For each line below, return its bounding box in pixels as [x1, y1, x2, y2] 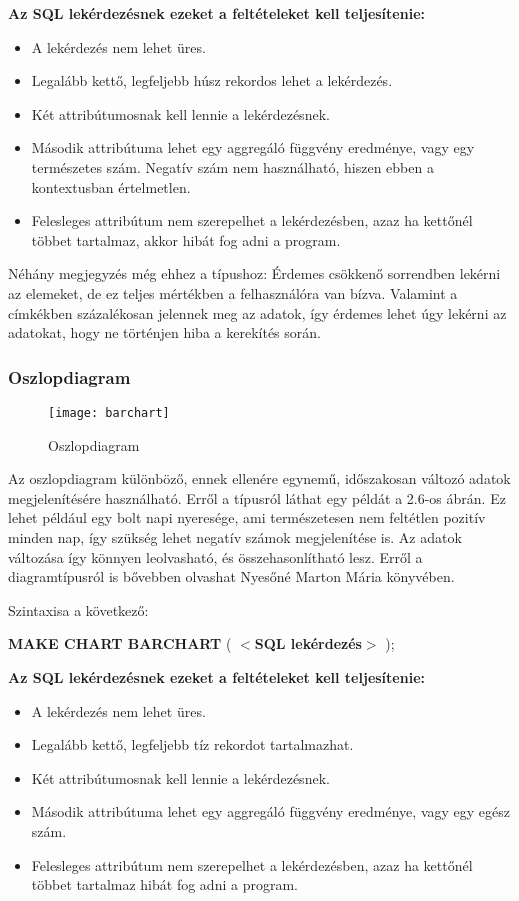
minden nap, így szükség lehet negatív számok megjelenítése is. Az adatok [8, 526, 462, 547]
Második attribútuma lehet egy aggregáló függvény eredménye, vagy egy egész [31, 801, 510, 822]
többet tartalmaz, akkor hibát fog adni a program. [31, 229, 341, 250]
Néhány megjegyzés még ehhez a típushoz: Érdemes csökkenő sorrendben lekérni [8, 263, 501, 284]
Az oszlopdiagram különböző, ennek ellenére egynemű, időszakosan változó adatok [8, 468, 511, 489]
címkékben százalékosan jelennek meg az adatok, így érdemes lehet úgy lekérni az [8, 302, 507, 323]
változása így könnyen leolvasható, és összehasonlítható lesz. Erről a [8, 546, 423, 567]
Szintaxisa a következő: [8, 599, 149, 620]
